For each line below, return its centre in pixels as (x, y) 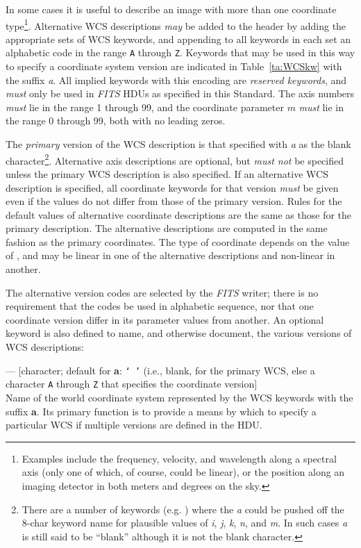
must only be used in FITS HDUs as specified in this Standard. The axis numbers (180, 93)
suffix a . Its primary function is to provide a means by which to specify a (161, 411)
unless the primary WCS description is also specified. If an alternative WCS (167, 173)
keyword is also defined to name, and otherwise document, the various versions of (179, 333)
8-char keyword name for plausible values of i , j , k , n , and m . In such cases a (185, 523)
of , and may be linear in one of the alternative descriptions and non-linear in (170, 255)
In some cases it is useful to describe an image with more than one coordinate (171, 9)
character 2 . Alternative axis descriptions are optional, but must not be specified (175, 159)
